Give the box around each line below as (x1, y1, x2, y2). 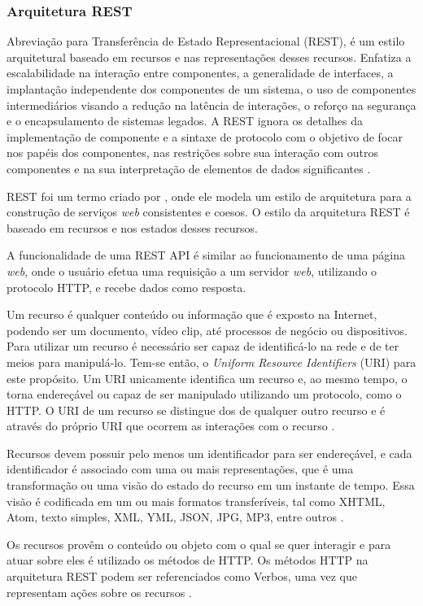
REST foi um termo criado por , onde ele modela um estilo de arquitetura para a (7, 187, 412, 204)
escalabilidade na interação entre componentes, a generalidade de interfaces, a (7, 64, 394, 81)
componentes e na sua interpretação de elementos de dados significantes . (7, 159, 371, 177)
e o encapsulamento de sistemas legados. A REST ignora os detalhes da (7, 112, 364, 129)
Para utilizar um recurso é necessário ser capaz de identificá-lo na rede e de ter (7, 338, 399, 355)
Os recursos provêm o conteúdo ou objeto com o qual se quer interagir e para (7, 535, 391, 552)
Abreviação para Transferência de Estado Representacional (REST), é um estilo (7, 33, 405, 50)
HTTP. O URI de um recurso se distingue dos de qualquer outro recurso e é (7, 401, 386, 418)
